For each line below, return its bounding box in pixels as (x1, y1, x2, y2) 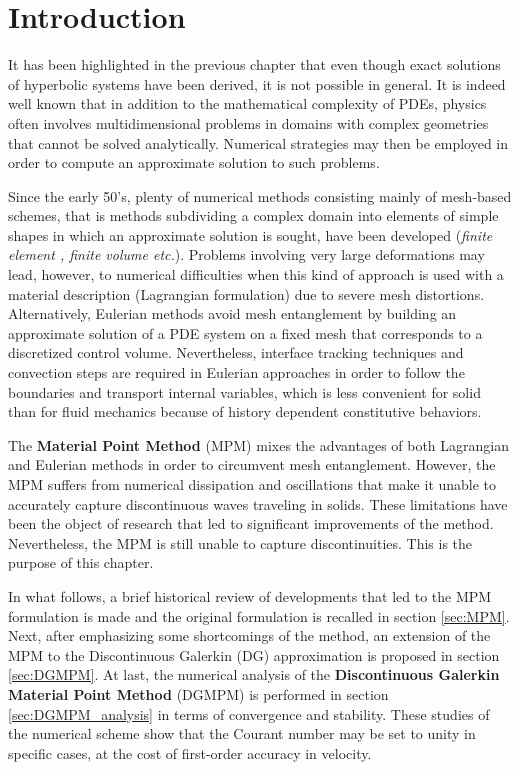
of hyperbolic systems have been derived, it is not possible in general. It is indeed (8, 73, 506, 94)
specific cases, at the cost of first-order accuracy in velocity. (8, 742, 372, 763)
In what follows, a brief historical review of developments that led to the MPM (8, 585, 492, 606)
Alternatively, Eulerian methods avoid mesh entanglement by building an (8, 303, 457, 324)
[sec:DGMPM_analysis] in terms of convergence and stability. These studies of (8, 703, 490, 724)
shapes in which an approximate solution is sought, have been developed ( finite (8, 224, 493, 245)
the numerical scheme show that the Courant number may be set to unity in (8, 723, 476, 744)
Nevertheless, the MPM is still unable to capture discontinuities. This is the (8, 532, 473, 553)
